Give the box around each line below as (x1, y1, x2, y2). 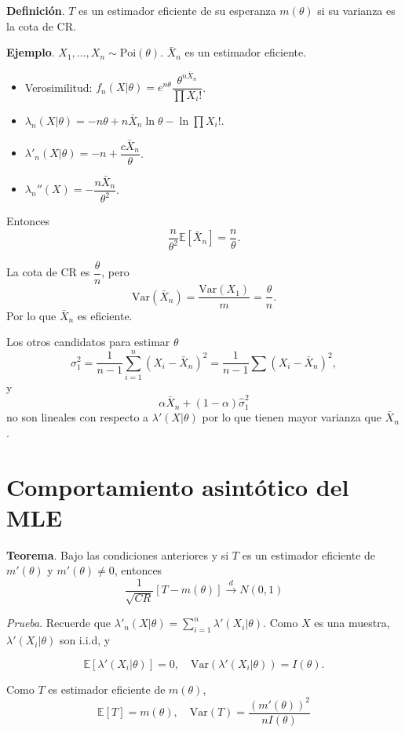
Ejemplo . (6, 44, 55, 60)
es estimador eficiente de (48, 680, 166, 697)
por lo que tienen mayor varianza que (202, 409, 381, 425)
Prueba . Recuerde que (6, 614, 111, 631)
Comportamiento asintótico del (6, 470, 349, 502)
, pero (101, 264, 130, 280)
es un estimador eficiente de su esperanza (78, 2, 276, 18)
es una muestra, (314, 614, 390, 631)
